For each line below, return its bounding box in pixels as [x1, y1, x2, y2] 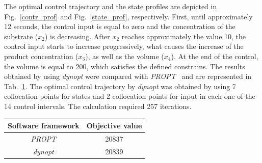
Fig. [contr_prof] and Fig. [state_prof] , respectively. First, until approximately [4, 11, 253, 21]
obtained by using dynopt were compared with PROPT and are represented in [4, 71, 252, 81]
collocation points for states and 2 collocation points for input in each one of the [4, 91, 255, 101]
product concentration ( [4, 50, 78, 61]
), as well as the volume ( [85, 50, 164, 61]
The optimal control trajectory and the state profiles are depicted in [4, 1, 217, 11]
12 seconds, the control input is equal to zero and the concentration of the [4, 21, 235, 32]
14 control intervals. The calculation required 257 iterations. [4, 100, 192, 111]
